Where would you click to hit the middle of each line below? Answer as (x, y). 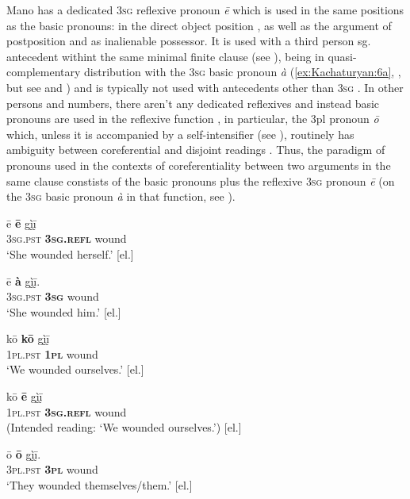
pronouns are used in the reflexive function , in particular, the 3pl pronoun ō (193, 119)
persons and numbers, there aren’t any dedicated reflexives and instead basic (193, 103)
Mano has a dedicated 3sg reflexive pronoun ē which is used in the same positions (205, 10)
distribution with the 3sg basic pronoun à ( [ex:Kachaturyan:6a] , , (243, 72)
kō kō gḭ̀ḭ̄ (28, 338)
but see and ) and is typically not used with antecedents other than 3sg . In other (205, 87)
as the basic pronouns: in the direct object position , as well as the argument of (199, 25)
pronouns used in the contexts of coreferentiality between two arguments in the (199, 165)
